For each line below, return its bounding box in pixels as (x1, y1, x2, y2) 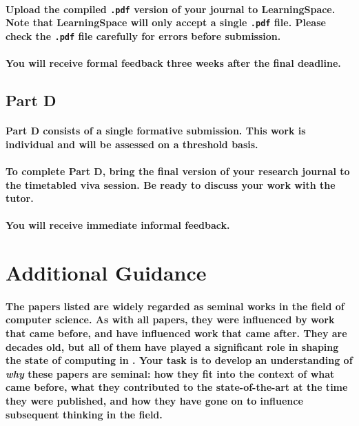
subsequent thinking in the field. (6, 407, 163, 421)
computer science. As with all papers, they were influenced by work (6, 312, 335, 327)
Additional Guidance (6, 258, 207, 287)
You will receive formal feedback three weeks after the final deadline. (6, 56, 341, 70)
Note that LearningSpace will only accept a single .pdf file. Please (6, 15, 326, 30)
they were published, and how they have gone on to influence (6, 394, 303, 407)
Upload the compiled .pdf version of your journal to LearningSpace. (6, 1, 336, 16)
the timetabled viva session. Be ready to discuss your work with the (6, 177, 336, 192)
